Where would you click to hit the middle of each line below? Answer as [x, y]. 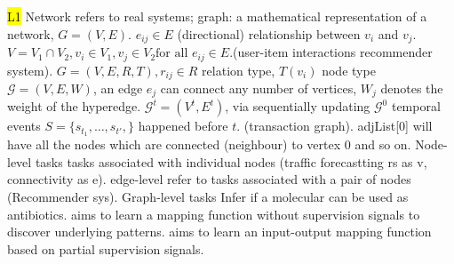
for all [172, 54]
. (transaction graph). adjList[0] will [335, 126]
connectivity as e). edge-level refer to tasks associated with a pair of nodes [209, 179]
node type [349, 70]
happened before [183, 126]
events [24, 126]
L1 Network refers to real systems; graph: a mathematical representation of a [217, 16]
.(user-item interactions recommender [331, 52]
